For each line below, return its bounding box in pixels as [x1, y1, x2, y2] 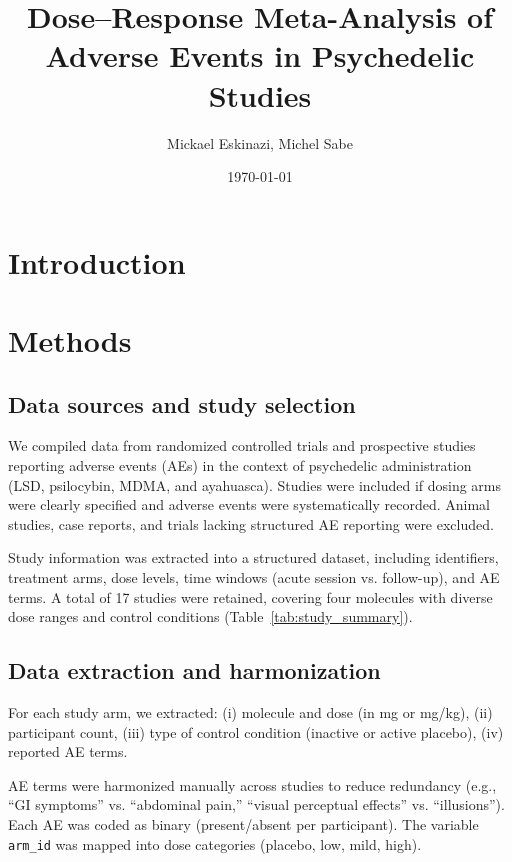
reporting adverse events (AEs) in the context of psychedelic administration [8, 455, 472, 476]
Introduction [8, 241, 186, 282]
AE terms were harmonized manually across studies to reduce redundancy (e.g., [8, 774, 497, 795]
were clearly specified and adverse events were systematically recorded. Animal [8, 494, 490, 515]
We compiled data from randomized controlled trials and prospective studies [8, 435, 476, 456]
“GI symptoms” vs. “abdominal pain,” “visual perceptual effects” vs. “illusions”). [8, 794, 505, 815]
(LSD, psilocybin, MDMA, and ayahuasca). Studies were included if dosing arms [8, 474, 502, 495]
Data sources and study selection [8, 388, 356, 419]
